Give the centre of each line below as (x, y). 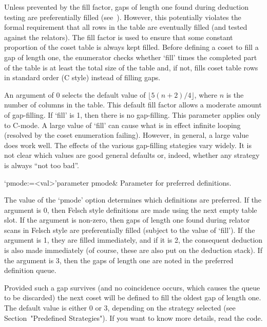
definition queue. (30, 270)
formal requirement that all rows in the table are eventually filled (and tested (126, 27)
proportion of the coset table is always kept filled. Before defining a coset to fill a (131, 47)
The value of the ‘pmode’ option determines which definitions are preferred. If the (133, 200)
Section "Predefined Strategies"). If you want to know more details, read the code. (133, 317)
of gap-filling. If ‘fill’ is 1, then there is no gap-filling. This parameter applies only (132, 114)
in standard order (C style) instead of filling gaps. (82, 77)
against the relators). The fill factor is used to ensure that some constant (119, 37)
